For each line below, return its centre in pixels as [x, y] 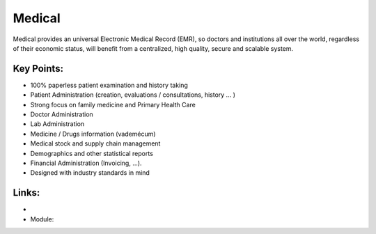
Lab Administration [57, 124]
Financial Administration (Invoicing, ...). [86, 163]
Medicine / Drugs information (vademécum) [93, 134]
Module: [42, 219]
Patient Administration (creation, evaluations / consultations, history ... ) [133, 95]
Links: [26, 193]
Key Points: [38, 69]
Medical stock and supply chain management [95, 143]
